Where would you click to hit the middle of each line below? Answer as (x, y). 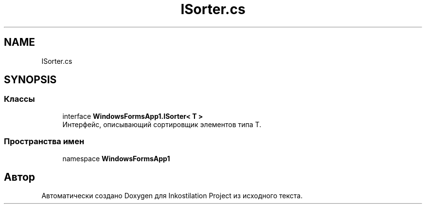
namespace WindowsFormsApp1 (116, 158)
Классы (19, 99)
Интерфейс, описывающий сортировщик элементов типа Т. (162, 124)
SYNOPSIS (30, 80)
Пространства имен (44, 142)
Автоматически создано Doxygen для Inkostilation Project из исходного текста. (172, 196)
